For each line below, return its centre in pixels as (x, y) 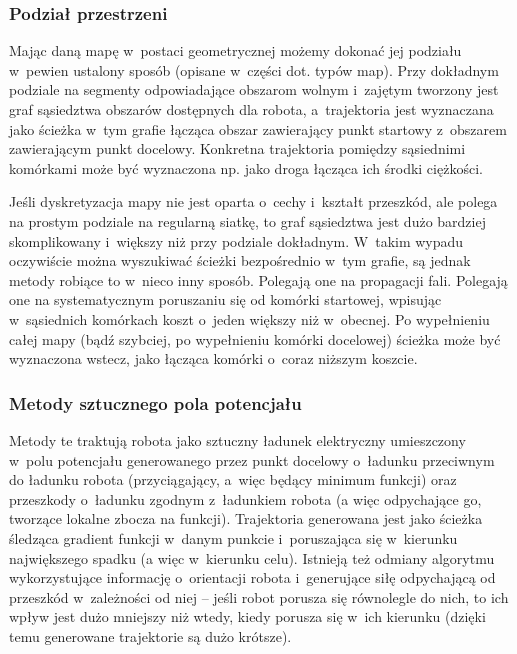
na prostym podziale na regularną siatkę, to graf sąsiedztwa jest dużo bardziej (247, 220)
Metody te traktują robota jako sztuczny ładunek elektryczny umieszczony (237, 439)
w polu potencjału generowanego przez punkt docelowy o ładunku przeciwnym (252, 459)
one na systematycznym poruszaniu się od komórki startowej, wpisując (225, 299)
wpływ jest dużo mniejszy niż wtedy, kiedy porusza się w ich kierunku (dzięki (247, 616)
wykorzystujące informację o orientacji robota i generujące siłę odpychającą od (252, 577)
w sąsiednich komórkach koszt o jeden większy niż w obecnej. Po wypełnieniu (249, 318)
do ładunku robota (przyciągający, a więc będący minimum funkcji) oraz (233, 479)
